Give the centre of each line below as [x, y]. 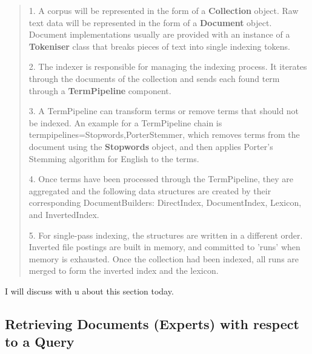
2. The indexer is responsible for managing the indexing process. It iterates [168, 66]
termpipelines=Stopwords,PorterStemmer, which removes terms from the [164, 134]
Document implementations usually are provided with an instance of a [159, 34]
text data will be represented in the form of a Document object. [150, 22]
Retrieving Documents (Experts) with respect [152, 323]
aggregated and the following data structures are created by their [150, 190]
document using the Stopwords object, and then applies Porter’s [151, 146]
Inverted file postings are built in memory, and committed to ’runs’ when [164, 247]
